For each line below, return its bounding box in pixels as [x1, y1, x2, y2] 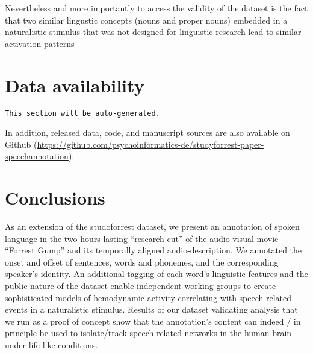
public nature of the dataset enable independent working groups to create [5, 279, 276, 292]
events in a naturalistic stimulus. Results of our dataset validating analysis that [5, 303, 298, 316]
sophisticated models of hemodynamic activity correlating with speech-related [5, 291, 292, 304]
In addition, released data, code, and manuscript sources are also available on [5, 126, 290, 139]
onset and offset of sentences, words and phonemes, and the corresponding [5, 255, 279, 268]
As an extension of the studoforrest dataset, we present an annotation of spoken [5, 220, 300, 233]
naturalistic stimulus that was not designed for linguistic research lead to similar [5, 25, 302, 38]
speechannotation [5, 150, 69, 162]
